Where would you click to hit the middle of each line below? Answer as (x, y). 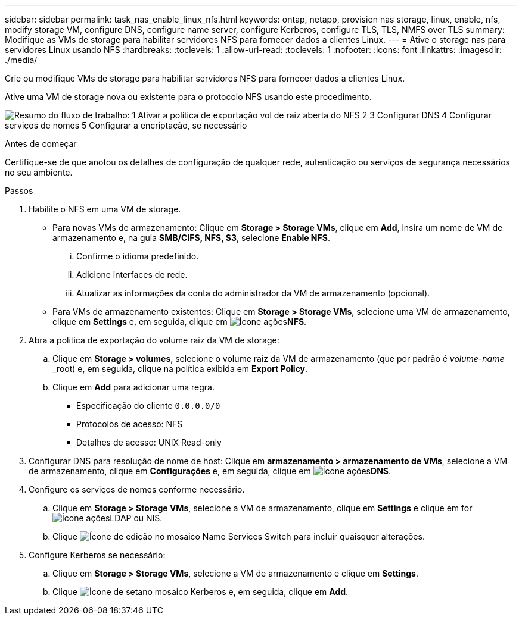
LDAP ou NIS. (136, 518)
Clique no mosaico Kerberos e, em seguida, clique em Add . (201, 592)
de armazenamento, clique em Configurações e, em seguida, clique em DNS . (210, 471)
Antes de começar (41, 144)
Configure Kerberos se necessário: (97, 555)
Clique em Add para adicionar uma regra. (133, 387)
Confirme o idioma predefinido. (138, 256)
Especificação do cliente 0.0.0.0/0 (148, 405)
